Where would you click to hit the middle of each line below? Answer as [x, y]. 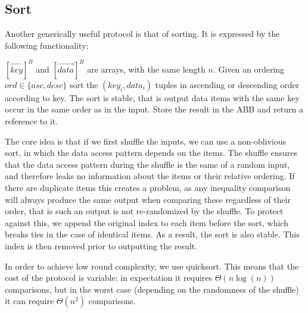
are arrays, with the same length [146, 69]
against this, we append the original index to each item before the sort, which [147, 222]
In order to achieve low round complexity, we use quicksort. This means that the [152, 266]
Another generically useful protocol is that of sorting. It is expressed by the [142, 34]
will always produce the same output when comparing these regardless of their [148, 199]
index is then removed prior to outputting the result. [101, 246]
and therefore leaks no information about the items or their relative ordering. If [150, 176]
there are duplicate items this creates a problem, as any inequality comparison [148, 188]
